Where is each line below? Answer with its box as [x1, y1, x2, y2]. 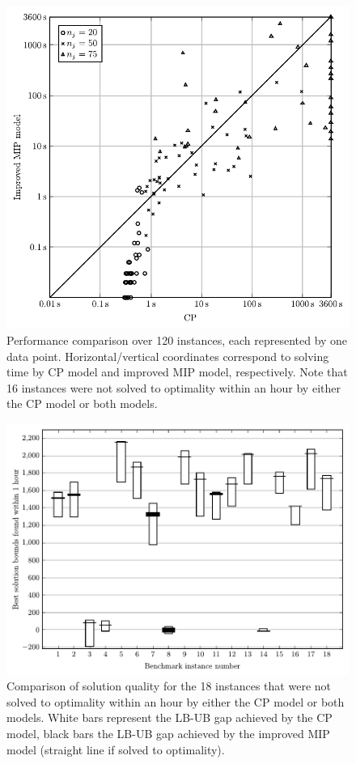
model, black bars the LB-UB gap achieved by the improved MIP [6, 725, 330, 742]
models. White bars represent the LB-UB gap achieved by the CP [6, 709, 333, 726]
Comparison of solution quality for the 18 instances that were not [6, 677, 331, 694]
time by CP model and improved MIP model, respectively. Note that [6, 363, 348, 380]
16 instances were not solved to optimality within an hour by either [6, 379, 341, 396]
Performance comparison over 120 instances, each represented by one [6, 332, 348, 349]
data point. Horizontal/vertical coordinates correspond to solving [6, 347, 329, 364]
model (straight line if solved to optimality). [6, 741, 225, 758]
